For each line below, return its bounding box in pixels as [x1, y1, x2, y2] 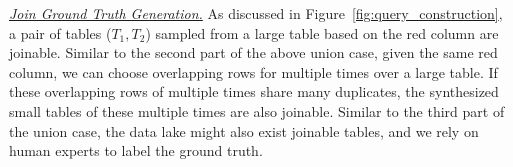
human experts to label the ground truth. [9, 140, 263, 161]
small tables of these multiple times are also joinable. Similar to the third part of [9, 100, 505, 121]
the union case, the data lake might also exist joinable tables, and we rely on [9, 120, 479, 141]
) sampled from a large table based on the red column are [145, 22, 499, 43]
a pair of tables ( [9, 22, 112, 43]
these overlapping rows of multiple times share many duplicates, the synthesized [9, 81, 499, 102]
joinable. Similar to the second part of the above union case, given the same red [9, 42, 498, 63]
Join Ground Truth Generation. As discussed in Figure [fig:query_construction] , [9, 3, 503, 23]
